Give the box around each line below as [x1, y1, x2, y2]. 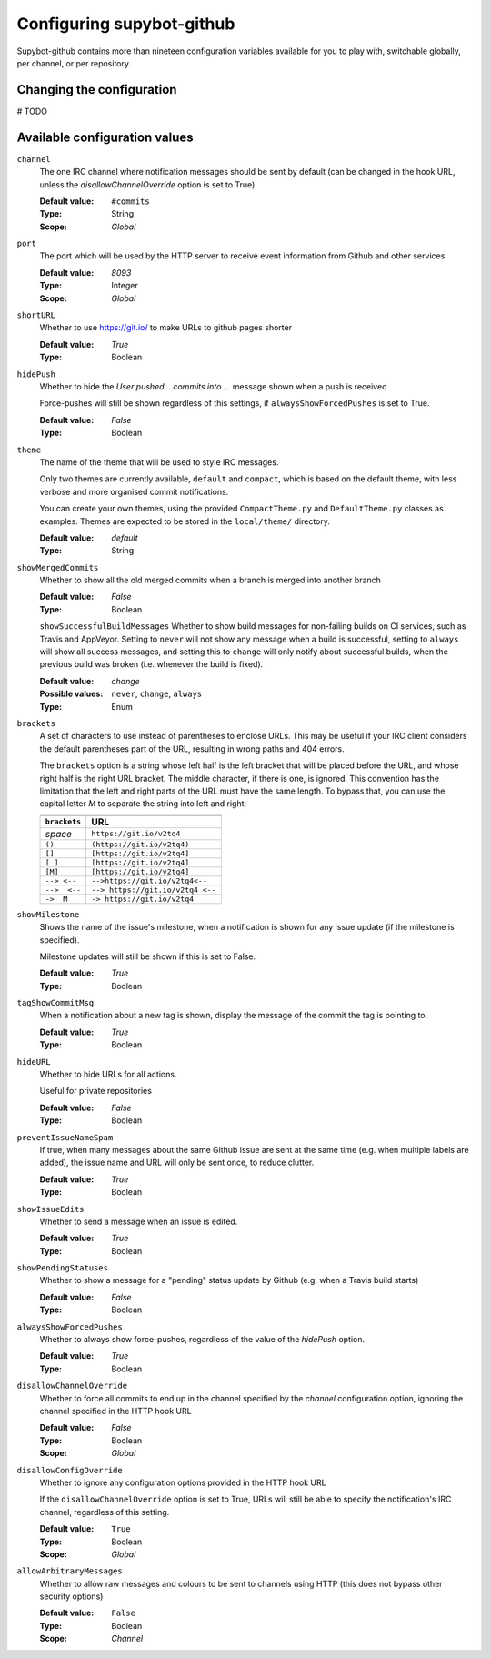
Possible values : [39, 688, 104, 700]
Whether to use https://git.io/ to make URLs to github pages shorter [39, 322, 293, 333]
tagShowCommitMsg [16, 997, 95, 1008]
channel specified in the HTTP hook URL [39, 1406, 192, 1416]
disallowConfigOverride [16, 1465, 123, 1475]
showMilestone [16, 909, 80, 919]
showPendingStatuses [16, 1263, 109, 1273]
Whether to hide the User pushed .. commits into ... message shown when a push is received [39, 381, 387, 391]
